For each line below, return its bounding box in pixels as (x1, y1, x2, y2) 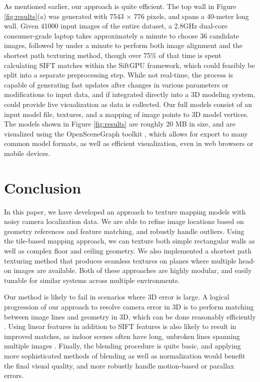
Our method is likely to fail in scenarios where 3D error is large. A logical (4, 291, 229, 302)
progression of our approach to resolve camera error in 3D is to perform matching (4, 301, 254, 311)
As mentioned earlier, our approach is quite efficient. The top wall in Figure (4, 1, 236, 11)
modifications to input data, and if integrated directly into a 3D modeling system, (4, 89, 255, 99)
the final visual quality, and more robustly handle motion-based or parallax (4, 360, 234, 370)
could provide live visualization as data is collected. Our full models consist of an (4, 98, 252, 109)
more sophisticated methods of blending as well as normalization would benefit (4, 350, 245, 360)
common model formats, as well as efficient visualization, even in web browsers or (4, 138, 253, 148)
